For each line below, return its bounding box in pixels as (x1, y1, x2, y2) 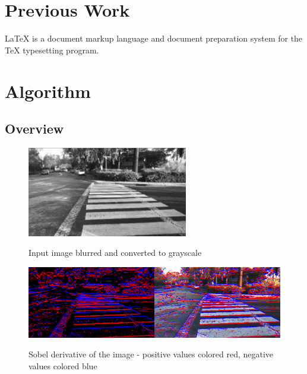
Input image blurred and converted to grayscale (29, 246, 202, 259)
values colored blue (29, 359, 97, 372)
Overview (5, 119, 64, 138)
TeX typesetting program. (5, 43, 99, 56)
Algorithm (5, 78, 91, 103)
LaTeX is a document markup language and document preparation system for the (5, 32, 303, 45)
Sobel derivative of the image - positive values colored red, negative (29, 348, 274, 360)
